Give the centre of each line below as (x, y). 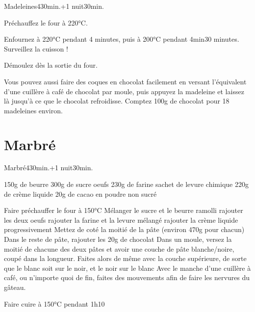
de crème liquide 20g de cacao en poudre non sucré (80, 194)
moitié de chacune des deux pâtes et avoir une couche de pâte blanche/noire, (119, 248)
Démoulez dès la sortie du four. (51, 65)
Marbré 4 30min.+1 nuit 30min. (49, 168)
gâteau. (15, 287)
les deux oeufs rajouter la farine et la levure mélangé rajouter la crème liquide (121, 220)
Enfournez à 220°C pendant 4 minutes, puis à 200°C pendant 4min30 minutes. (122, 39)
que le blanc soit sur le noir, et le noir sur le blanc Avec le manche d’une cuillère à (127, 268)
